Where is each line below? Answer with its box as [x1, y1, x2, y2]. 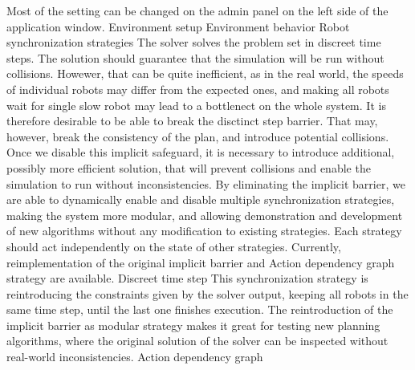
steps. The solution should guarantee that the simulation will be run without [6, 49, 384, 66]
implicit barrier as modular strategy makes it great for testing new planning [6, 316, 380, 333]
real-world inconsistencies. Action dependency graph [6, 348, 263, 365]
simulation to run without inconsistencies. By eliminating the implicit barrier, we [6, 175, 405, 192]
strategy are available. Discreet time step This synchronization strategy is [6, 270, 368, 287]
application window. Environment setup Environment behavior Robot [6, 18, 350, 35]
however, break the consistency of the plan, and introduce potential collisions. [6, 128, 389, 144]
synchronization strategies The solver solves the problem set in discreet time [6, 34, 381, 51]
